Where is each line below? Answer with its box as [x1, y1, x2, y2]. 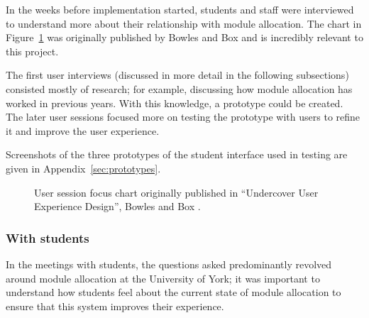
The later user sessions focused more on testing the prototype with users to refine [6, 109, 360, 124]
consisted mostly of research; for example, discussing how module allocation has [6, 81, 353, 96]
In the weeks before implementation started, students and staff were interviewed [6, 2, 354, 16]
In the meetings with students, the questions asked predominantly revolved [6, 256, 332, 271]
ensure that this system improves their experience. [6, 298, 224, 313]
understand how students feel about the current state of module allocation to [6, 285, 341, 300]
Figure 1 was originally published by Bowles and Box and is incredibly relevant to [6, 30, 363, 45]
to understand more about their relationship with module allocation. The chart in [6, 16, 362, 31]
